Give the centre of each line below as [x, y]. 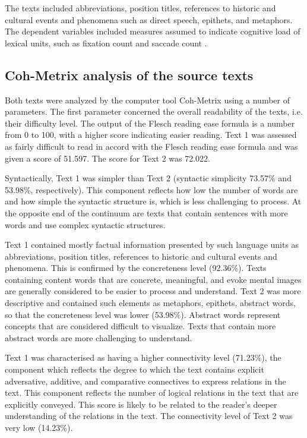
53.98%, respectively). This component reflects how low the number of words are [151, 189]
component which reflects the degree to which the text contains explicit [134, 369]
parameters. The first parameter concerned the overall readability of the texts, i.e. [154, 111]
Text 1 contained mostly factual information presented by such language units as [152, 245]
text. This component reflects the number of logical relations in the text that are [152, 393]
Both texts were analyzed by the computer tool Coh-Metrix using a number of [147, 100]
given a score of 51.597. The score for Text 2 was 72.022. [108, 158]
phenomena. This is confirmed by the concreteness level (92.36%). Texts [136, 268]
